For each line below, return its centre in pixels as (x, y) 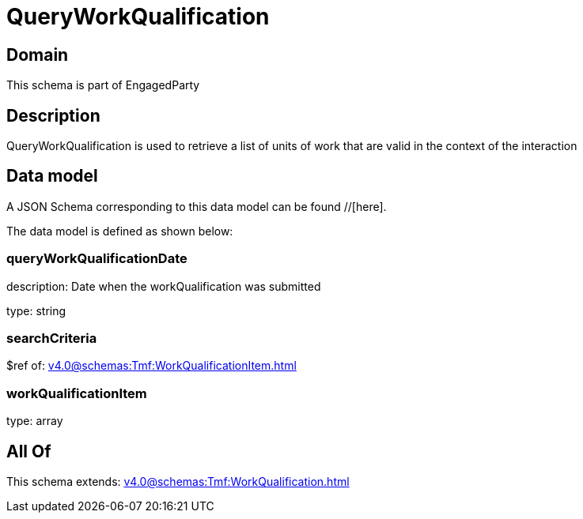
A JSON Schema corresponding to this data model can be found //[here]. (197, 206)
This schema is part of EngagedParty (103, 85)
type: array (35, 421)
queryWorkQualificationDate (97, 259)
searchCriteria (52, 338)
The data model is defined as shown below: (120, 231)
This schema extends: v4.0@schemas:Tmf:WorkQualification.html (178, 481)
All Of (29, 451)
